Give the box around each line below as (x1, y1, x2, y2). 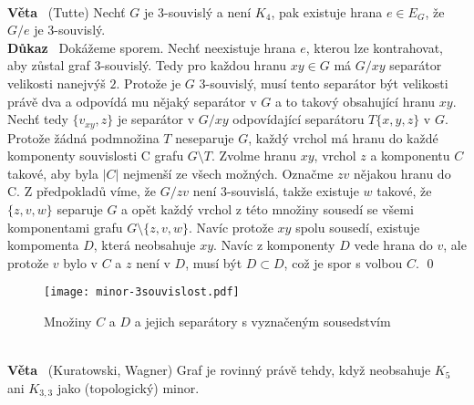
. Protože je (116, 73, 181, 92)
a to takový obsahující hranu (274, 91, 436, 110)
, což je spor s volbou (283, 253, 403, 272)
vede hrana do (354, 235, 433, 254)
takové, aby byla (7, 163, 98, 182)
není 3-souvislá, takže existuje (192, 182, 359, 201)
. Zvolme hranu (211, 146, 297, 165)
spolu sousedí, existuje (295, 217, 420, 236)
